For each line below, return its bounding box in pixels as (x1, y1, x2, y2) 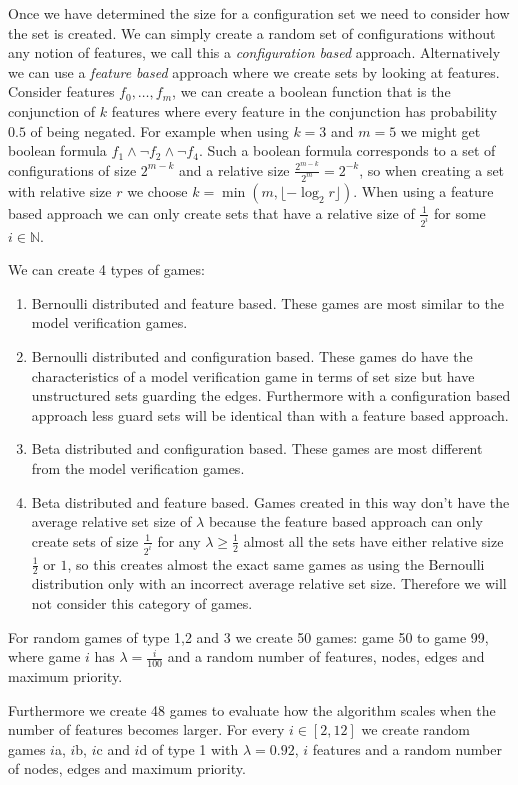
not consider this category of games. (31, 593, 253, 613)
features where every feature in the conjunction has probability (111, 100, 498, 121)
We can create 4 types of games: (8, 259, 205, 280)
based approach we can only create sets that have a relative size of (8, 202, 415, 223)
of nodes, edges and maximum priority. (8, 758, 246, 779)
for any (157, 530, 201, 551)
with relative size (8, 180, 112, 201)
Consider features (8, 81, 115, 102)
